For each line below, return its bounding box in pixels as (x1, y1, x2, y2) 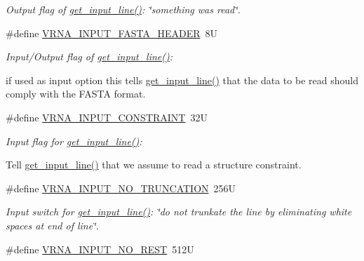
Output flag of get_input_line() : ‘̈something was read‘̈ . (6, 2, 241, 16)
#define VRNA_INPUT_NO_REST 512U (6, 241, 194, 256)
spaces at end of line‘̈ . (6, 217, 99, 232)
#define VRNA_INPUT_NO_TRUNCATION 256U (6, 180, 236, 195)
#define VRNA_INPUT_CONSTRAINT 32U (6, 109, 208, 124)
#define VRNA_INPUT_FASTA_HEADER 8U (6, 25, 217, 40)
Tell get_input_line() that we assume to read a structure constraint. (6, 157, 302, 172)
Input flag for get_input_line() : (6, 133, 142, 148)
